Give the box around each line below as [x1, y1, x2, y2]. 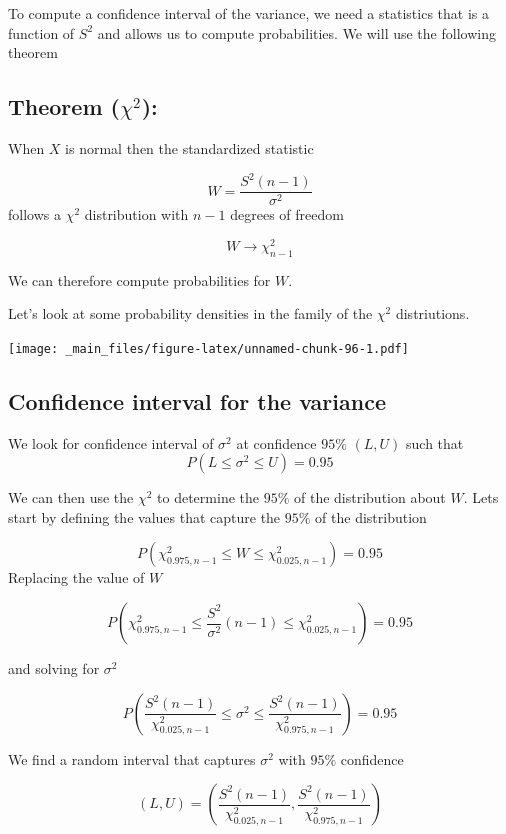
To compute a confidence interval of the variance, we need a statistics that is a [8, 3, 489, 23]
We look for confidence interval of [8, 432, 214, 453]
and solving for [8, 658, 100, 679]
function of [8, 22, 75, 43]
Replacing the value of [8, 567, 145, 588]
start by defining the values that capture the [8, 506, 281, 527]
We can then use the [8, 487, 134, 508]
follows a [8, 204, 61, 225]
